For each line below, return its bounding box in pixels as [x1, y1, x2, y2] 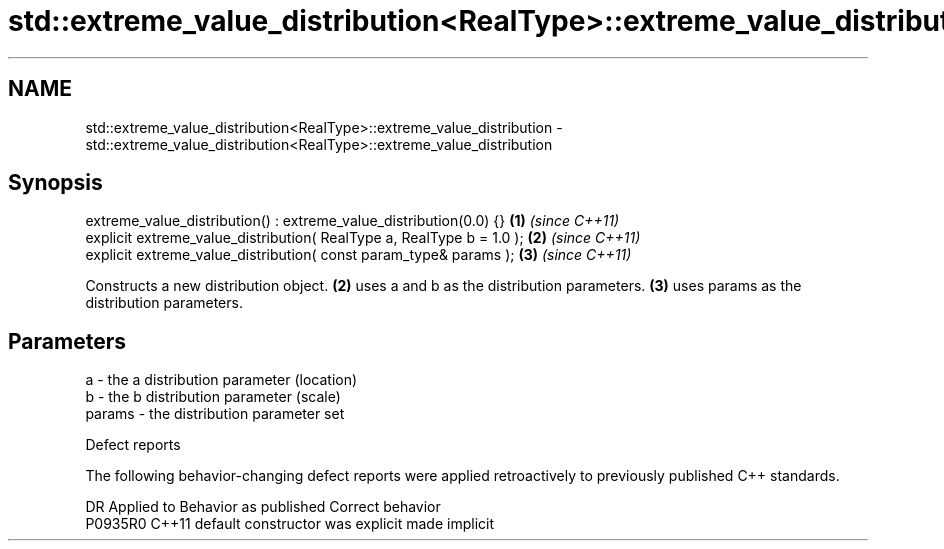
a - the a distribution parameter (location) [85, 371, 358, 389]
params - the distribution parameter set [85, 405, 345, 423]
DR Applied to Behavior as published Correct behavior [85, 498, 441, 516]
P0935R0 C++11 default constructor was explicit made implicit [85, 515, 495, 533]
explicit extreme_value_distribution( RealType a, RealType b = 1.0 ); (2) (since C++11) [85, 229, 641, 247]
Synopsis [8, 170, 103, 196]
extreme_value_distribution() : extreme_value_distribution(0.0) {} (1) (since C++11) [85, 212, 620, 230]
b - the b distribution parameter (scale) [85, 388, 341, 406]
